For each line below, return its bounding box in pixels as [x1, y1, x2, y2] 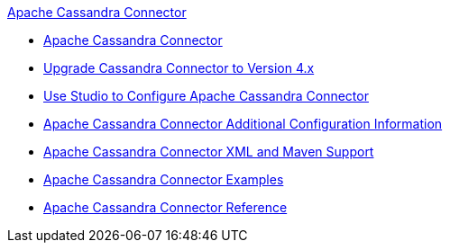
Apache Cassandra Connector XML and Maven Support [43, 144, 374, 159]
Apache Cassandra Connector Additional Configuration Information [43, 116, 443, 131]
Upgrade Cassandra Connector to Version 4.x [43, 60, 315, 76]
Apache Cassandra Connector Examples [43, 172, 284, 187]
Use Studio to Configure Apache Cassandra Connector [43, 88, 369, 103]
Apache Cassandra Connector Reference [43, 200, 288, 215]
